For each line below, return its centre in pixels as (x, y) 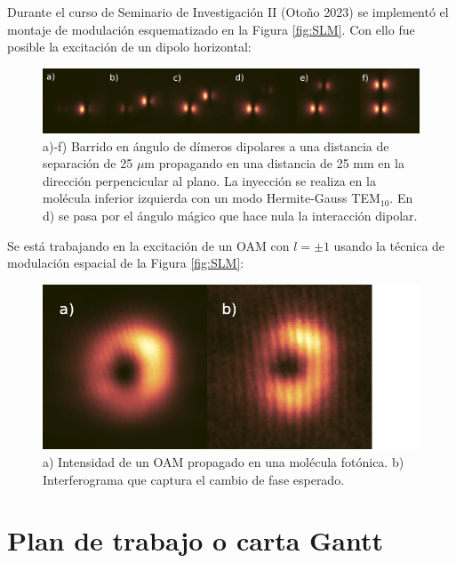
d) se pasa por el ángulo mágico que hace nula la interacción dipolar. (230, 216)
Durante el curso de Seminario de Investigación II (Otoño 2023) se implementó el (228, 12)
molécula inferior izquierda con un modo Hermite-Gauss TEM (212, 198)
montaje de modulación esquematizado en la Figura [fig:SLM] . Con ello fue (211, 29)
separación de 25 (88, 163)
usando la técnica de (389, 245)
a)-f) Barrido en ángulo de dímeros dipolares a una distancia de (216, 145)
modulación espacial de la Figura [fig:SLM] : (126, 263)
